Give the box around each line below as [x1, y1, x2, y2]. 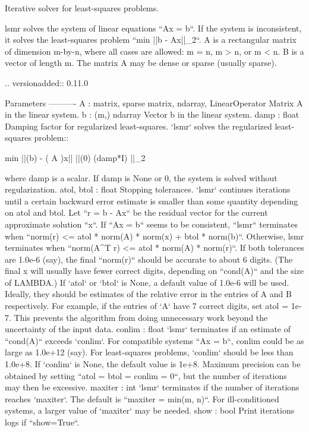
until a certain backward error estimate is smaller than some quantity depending [5, 194, 298, 207]
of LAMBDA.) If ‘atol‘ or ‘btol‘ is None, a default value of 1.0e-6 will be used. [5, 276, 289, 288]
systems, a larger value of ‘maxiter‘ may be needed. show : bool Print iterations [5, 404, 295, 417]
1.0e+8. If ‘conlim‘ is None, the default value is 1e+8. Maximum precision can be [5, 358, 301, 370]
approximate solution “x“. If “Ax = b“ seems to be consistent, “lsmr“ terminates [5, 217, 298, 230]
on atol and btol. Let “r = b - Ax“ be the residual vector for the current [5, 206, 268, 219]
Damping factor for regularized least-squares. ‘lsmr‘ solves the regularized [5, 119, 272, 132]
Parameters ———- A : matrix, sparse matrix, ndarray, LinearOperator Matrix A [5, 96, 303, 109]
